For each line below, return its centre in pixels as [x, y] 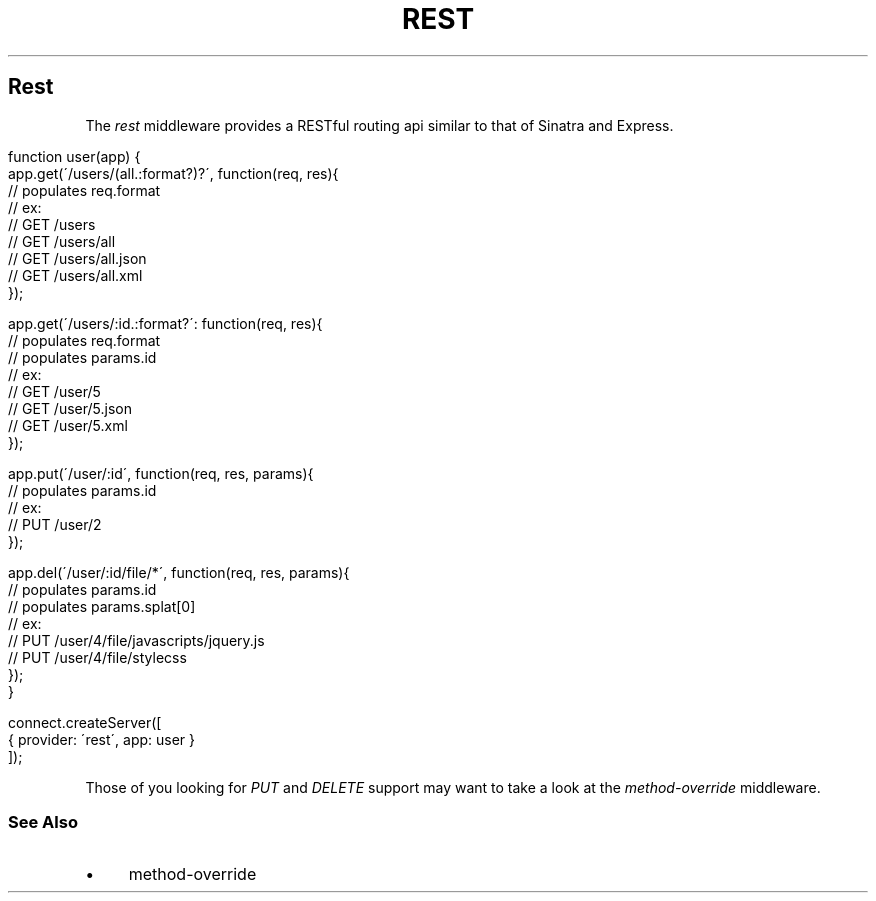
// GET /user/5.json [70, 408]
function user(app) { [74, 156]
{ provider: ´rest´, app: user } [102, 739]
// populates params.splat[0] [102, 606]
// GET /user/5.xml [68, 425]
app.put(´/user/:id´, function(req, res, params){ [161, 473]
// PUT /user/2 [55, 524]
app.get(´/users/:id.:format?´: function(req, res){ [165, 323]
